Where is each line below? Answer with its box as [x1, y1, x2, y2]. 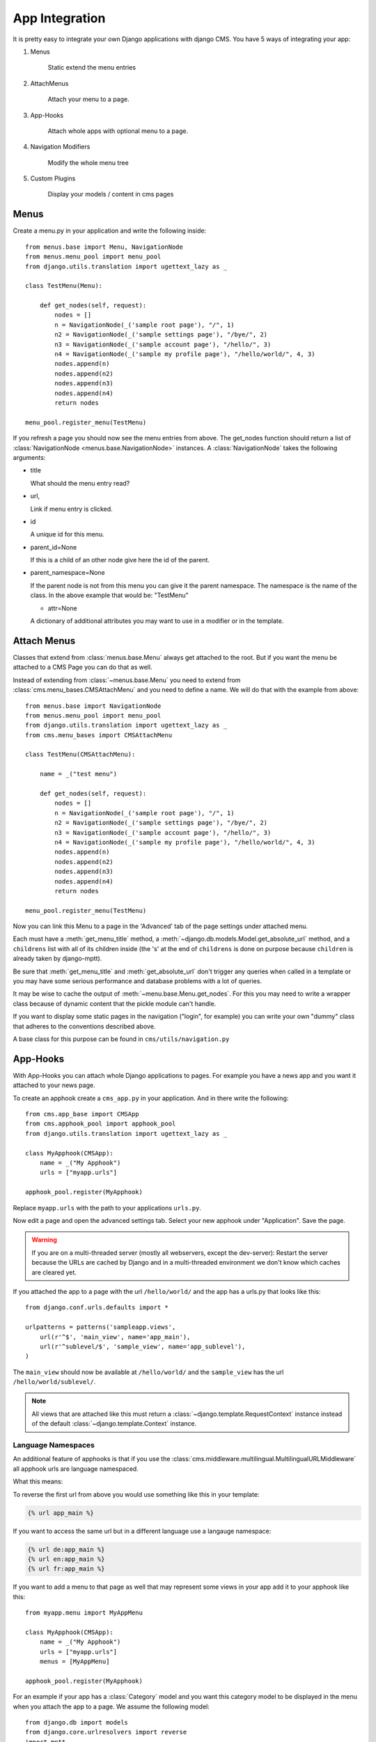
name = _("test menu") [39, 770, 118, 778]
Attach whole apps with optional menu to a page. [47, 126, 188, 135]
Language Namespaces [13, 1440, 95, 1449]
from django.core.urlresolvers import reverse [25, 1728, 187, 1736]
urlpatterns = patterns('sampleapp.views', [25, 1323, 176, 1331]
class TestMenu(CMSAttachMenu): [25, 750, 136, 759]
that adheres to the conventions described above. [13, 1022, 156, 1031]
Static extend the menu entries [47, 63, 136, 72]
